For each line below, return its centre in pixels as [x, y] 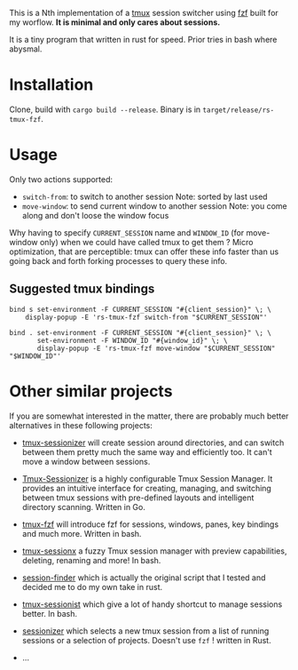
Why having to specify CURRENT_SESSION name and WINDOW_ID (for [127, 232]
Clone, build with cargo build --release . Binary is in [105, 109]
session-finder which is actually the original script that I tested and [144, 578]
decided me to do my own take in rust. [92, 586]
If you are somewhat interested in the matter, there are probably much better [149, 416]
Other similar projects [91, 391]
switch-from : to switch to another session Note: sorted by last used [145, 196]
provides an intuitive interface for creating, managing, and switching [147, 488]
